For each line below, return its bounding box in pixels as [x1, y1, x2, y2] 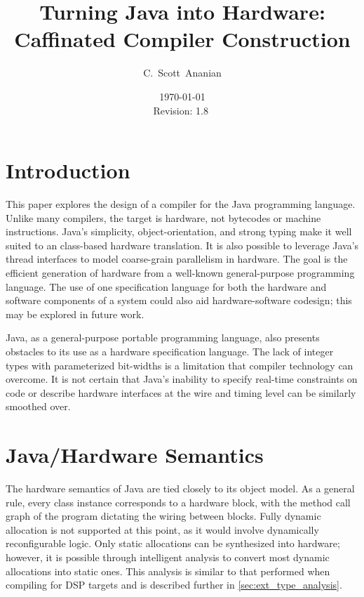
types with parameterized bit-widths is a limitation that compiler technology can [6, 357, 353, 372]
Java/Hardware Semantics [6, 440, 264, 469]
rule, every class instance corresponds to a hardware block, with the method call [6, 494, 351, 509]
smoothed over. [6, 399, 71, 414]
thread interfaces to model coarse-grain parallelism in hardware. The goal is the [6, 251, 348, 266]
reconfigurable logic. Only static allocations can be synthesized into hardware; [6, 536, 340, 551]
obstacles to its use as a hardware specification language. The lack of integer [6, 343, 334, 358]
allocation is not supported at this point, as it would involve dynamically [6, 522, 319, 537]
